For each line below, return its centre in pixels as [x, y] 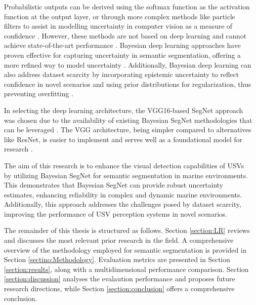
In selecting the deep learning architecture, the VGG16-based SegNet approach [124, 110]
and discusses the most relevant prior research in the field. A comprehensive [119, 240]
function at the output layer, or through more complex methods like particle [120, 16]
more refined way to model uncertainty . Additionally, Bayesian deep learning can [128, 64]
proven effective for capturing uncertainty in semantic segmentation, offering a [123, 55]
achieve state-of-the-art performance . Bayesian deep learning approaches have [122, 45]
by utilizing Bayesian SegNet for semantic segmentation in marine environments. [126, 175]
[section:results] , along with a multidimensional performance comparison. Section [126, 269]
